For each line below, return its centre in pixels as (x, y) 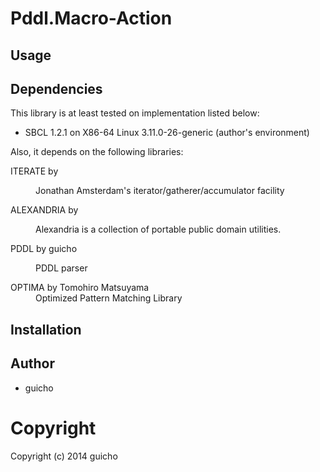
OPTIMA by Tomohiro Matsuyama (80, 288)
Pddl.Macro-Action (91, 18)
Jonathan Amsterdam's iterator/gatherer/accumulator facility (160, 191)
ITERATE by (34, 171)
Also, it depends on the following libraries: (97, 152)
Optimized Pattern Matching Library (109, 298)
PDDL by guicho (44, 249)
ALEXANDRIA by (44, 210)
